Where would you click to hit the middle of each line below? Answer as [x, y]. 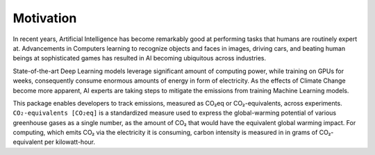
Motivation [45, 18]
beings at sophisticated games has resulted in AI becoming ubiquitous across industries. [140, 58]
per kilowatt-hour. [69, 142]
